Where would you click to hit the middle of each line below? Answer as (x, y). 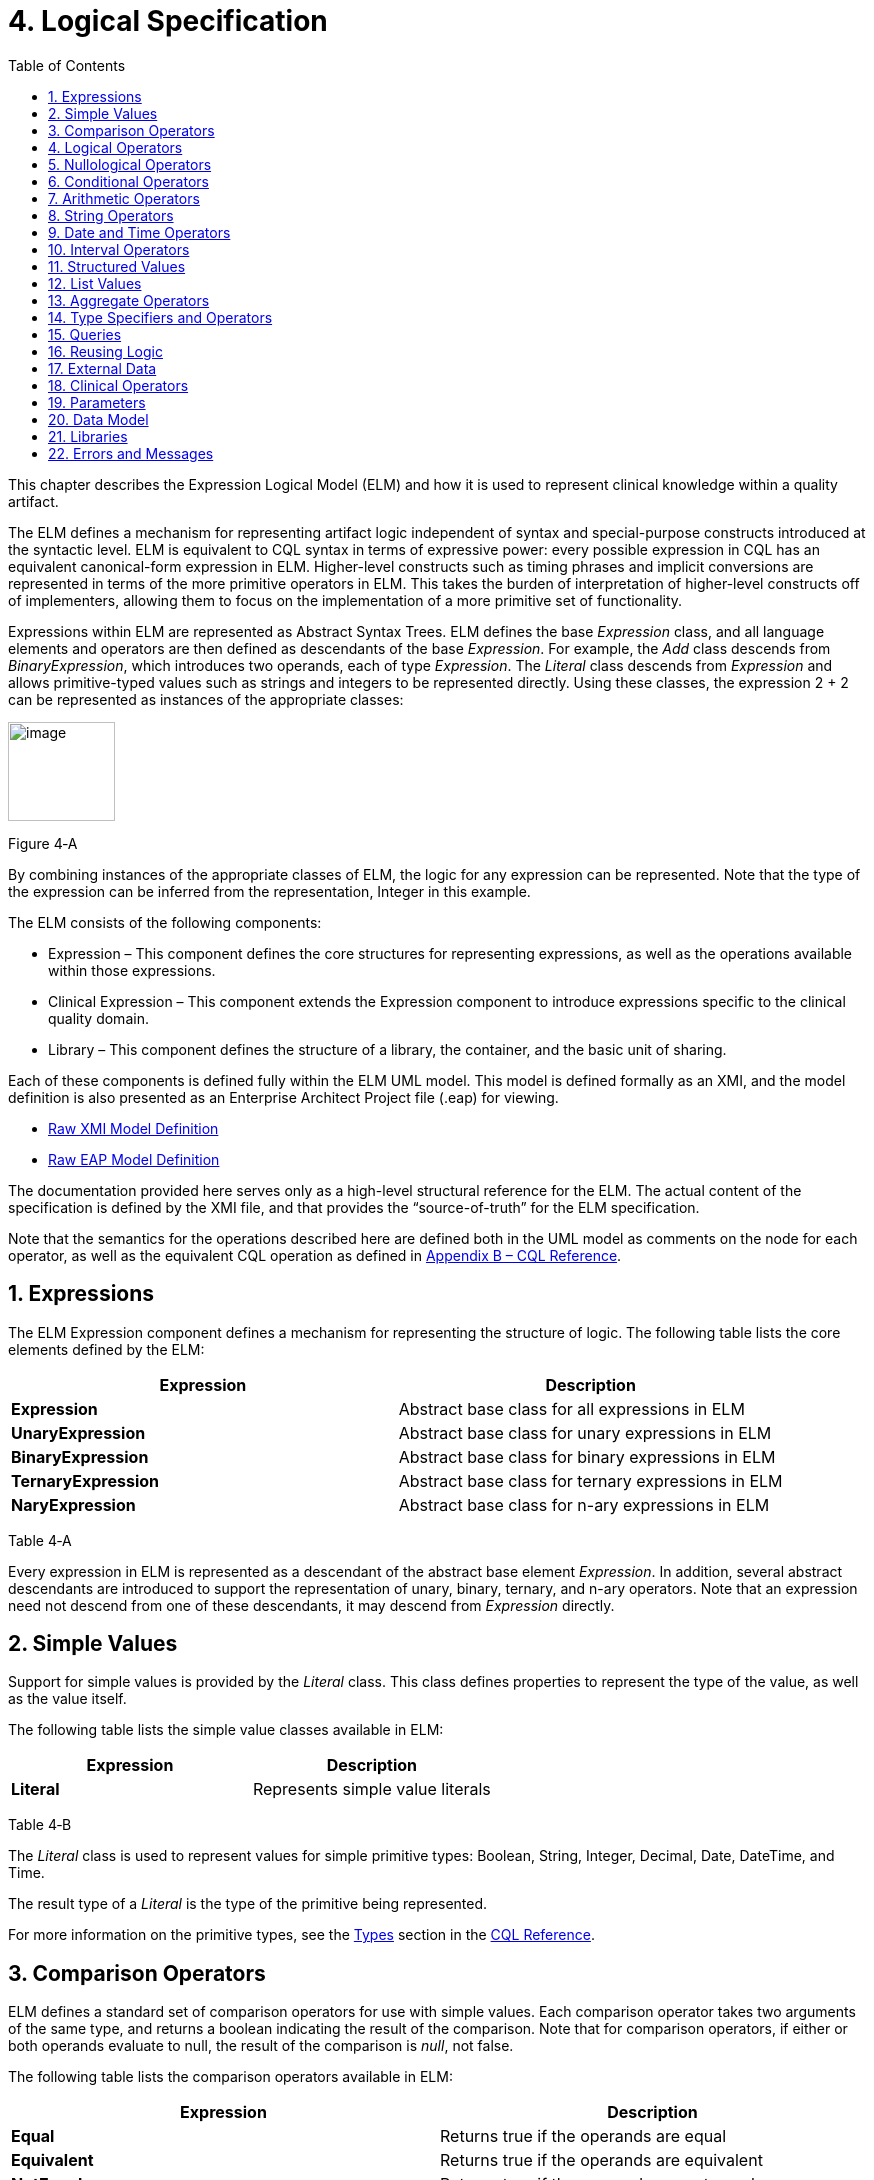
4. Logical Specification (168, 21)
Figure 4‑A (43, 843)
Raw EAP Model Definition (134, 1159)
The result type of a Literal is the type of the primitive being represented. (248, 1904)
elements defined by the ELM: (106, 1349)
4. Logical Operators (115, 147)
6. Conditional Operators (128, 181)
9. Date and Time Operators (139, 232)
